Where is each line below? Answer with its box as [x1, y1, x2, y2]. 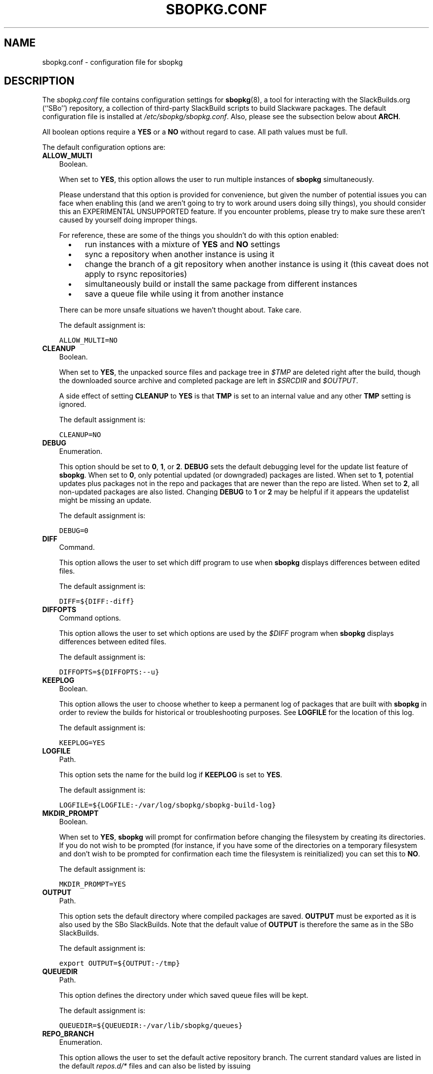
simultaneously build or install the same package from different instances [85, 279, 357, 289]
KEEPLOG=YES [59, 739, 105, 747]
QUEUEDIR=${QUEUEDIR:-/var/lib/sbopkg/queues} [59, 1022, 243, 1030]
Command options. [59, 614, 121, 623]
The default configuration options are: [42, 143, 166, 152]
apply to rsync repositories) [85, 269, 187, 279]
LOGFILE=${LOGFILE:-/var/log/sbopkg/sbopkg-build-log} [59, 801, 276, 809]
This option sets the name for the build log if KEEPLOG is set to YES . [59, 770, 282, 779]
